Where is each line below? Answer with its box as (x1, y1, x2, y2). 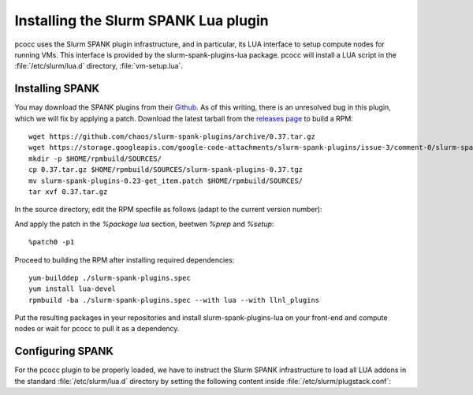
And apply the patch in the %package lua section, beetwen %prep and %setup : (14, 219, 274, 229)
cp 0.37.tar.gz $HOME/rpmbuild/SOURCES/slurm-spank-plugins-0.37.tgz (28, 166, 304, 174)
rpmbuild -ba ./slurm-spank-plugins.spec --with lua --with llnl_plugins (28, 296, 320, 304)
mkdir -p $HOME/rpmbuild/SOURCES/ (28, 154, 162, 163)
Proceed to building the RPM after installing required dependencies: (14, 255, 235, 264)
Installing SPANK (14, 82, 100, 95)
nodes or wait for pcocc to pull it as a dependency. (14, 324, 180, 334)
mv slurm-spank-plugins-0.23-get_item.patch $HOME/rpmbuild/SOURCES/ (28, 176, 304, 185)
